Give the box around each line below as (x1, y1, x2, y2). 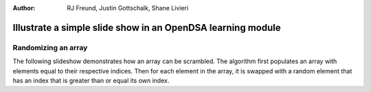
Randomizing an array (12, 43, 88, 52)
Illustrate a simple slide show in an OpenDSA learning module (12, 21, 281, 34)
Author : (12, 4, 36, 12)
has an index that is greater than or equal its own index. (12, 76, 170, 84)
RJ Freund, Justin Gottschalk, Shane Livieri (67, 4, 189, 12)
